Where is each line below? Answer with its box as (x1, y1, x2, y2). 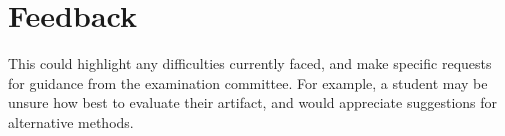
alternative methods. (8, 111, 134, 132)
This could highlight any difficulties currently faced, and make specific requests (8, 53, 492, 74)
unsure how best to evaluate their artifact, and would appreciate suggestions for (8, 92, 498, 113)
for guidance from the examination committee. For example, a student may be (8, 72, 488, 93)
